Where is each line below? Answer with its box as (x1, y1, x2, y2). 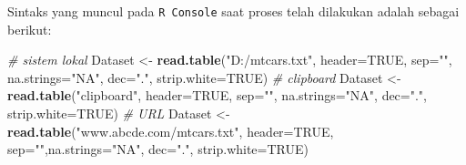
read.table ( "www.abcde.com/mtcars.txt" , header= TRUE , (7, 121, 334, 140)
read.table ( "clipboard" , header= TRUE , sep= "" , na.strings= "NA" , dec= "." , (7, 86, 428, 105)
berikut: (7, 19, 52, 38)
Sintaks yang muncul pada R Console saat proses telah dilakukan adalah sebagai (7, 2, 460, 20)
